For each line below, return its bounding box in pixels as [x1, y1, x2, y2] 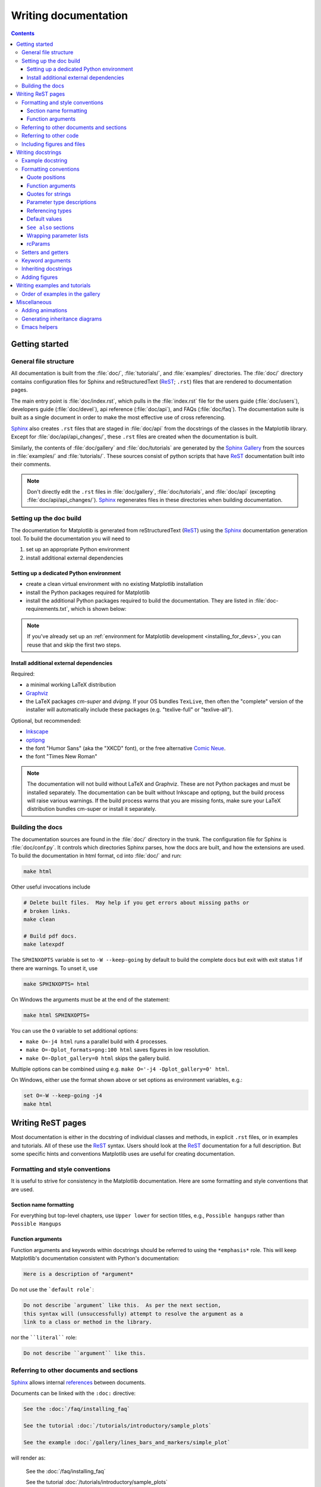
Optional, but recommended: [11, 717, 81, 724]
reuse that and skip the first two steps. [27, 641, 121, 648]
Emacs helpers [21, 324, 58, 331]
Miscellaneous [16, 299, 52, 306]
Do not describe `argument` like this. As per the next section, [23, 1302, 221, 1309]
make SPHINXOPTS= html [23, 980, 90, 987]
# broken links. [23, 908, 71, 914]
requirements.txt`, [26, 606, 70, 613]
